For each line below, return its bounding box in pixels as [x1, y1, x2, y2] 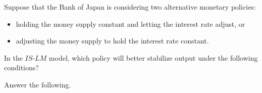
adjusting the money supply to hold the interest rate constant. [16, 35, 209, 46]
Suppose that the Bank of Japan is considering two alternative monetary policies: [4, 2, 256, 12]
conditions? [4, 62, 39, 73]
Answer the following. [4, 79, 71, 89]
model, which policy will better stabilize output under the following [48, 52, 258, 63]
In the [4, 52, 23, 63]
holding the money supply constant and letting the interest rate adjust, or [16, 18, 245, 29]
